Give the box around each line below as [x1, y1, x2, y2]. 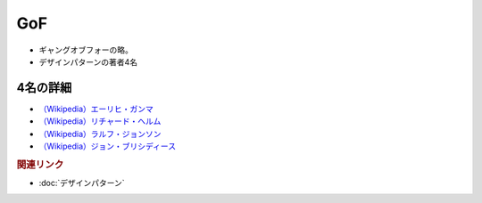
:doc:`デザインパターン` [38, 178, 125, 189]
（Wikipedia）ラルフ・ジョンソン [38, 128, 162, 139]
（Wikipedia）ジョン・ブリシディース [38, 141, 177, 151]
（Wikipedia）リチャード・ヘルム [38, 116, 162, 126]
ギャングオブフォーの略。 [38, 45, 133, 55]
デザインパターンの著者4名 [38, 56, 138, 67]
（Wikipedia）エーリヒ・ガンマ [38, 103, 154, 114]
